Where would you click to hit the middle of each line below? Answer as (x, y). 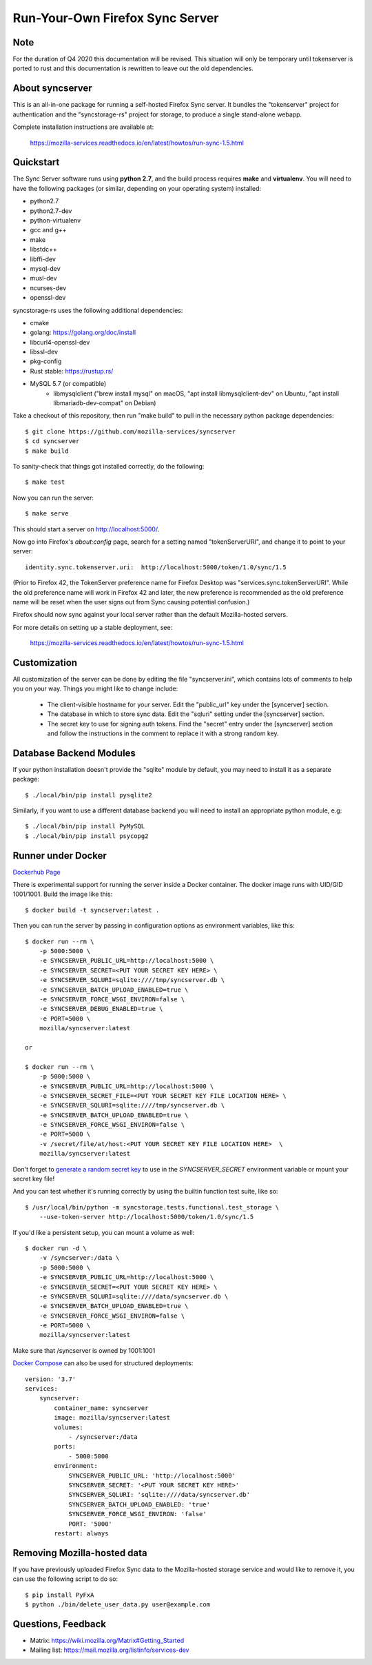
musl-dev (44, 278)
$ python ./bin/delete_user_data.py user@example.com (117, 1604)
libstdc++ (44, 249)
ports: (65, 1447)
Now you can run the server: (53, 498)
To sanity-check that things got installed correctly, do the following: (108, 466)
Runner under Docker (60, 856)
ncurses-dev (48, 288)
